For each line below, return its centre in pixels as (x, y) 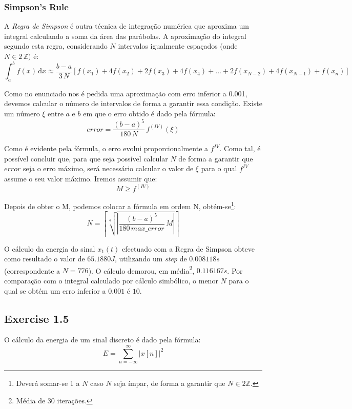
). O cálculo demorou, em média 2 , (141, 270)
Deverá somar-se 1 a (48, 383)
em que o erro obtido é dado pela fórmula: (149, 114)
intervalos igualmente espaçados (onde (178, 46)
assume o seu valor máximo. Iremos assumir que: (81, 179)
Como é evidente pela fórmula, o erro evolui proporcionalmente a (106, 148)
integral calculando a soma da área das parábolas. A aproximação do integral (125, 36)
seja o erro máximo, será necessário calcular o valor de (108, 168)
